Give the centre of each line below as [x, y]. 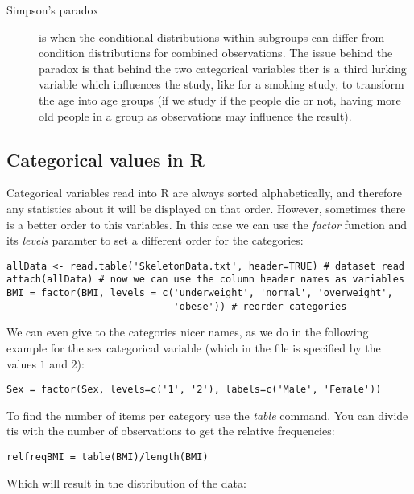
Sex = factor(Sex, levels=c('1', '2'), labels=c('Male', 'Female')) [194, 390]
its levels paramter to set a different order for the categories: [155, 240]
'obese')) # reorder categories [260, 306]
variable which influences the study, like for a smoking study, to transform [221, 84]
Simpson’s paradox [53, 10]
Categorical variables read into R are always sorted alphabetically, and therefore [205, 193]
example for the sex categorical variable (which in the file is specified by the [194, 347]
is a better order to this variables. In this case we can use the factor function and [207, 224]
